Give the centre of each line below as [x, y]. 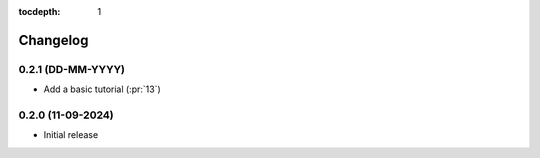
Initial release [71, 135]
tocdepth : [39, 11]
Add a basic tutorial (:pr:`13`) [102, 89]
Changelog [53, 40]
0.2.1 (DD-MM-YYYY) [71, 69]
